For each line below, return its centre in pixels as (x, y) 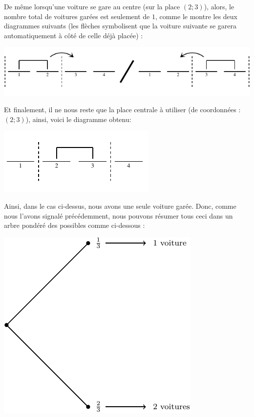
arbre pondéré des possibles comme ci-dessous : (74, 225)
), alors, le (219, 6)
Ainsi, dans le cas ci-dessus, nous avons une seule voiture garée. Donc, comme (120, 206)
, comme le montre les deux (196, 16)
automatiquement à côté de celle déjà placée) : (74, 35)
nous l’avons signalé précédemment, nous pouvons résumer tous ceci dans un (118, 215)
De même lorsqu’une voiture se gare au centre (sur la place (92, 6)
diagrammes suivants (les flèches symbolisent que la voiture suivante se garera (120, 26)
